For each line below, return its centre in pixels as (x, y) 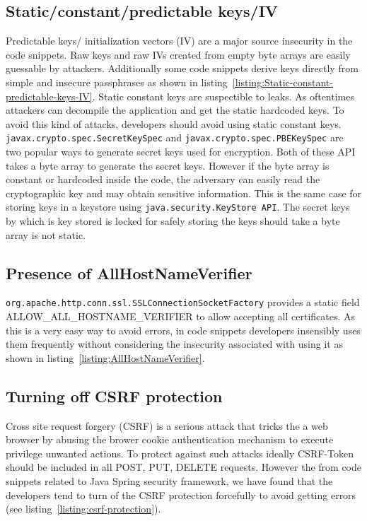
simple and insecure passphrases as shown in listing (117, 82)
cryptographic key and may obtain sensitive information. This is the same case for (184, 193)
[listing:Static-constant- (282, 82)
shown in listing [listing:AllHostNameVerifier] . (105, 357)
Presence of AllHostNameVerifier (129, 273)
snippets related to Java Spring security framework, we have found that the (169, 481)
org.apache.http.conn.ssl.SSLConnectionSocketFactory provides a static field (183, 302)
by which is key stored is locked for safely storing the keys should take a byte (173, 221)
